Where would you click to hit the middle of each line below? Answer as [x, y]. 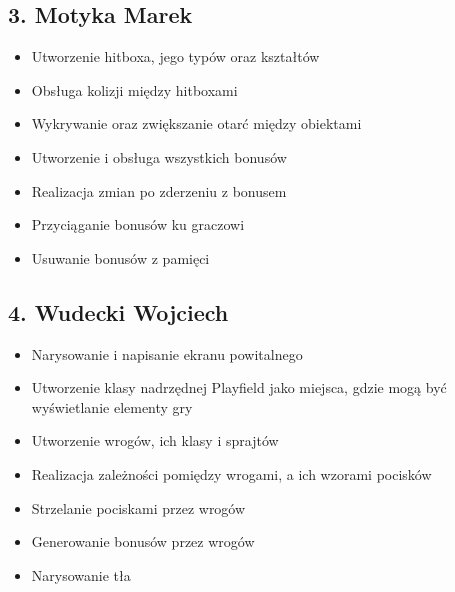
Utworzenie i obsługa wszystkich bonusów [159, 156]
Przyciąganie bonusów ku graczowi [138, 224]
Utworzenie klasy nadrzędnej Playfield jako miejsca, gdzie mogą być [239, 387]
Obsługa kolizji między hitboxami [134, 89]
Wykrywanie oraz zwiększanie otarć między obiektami [196, 123]
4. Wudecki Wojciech [118, 311]
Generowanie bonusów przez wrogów [143, 541]
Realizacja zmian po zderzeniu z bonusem [159, 190]
